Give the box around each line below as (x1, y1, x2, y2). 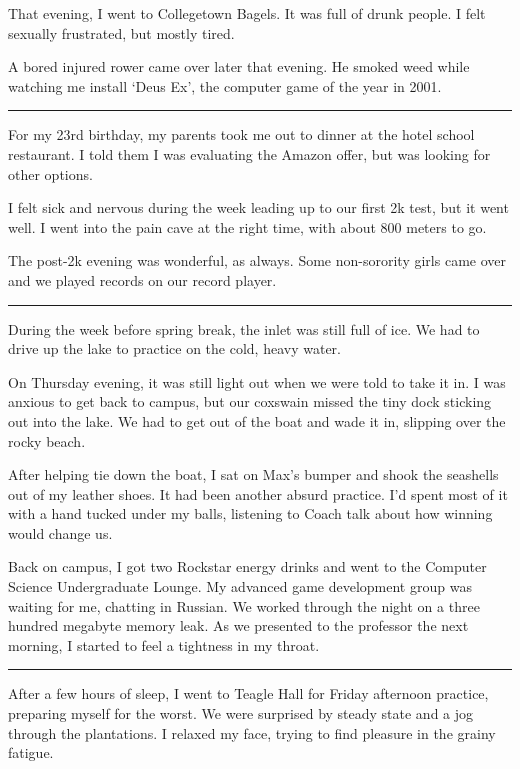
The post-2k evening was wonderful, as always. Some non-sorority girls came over (8, 250, 506, 271)
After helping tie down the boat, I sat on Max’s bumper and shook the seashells (8, 464, 499, 485)
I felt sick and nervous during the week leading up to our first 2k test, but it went (8, 197, 509, 218)
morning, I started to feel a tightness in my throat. (8, 634, 320, 655)
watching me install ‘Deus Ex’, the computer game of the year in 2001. (8, 75, 442, 96)
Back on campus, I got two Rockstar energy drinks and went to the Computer (8, 556, 487, 577)
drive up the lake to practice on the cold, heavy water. (8, 338, 341, 359)
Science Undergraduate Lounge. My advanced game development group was (8, 576, 472, 597)
